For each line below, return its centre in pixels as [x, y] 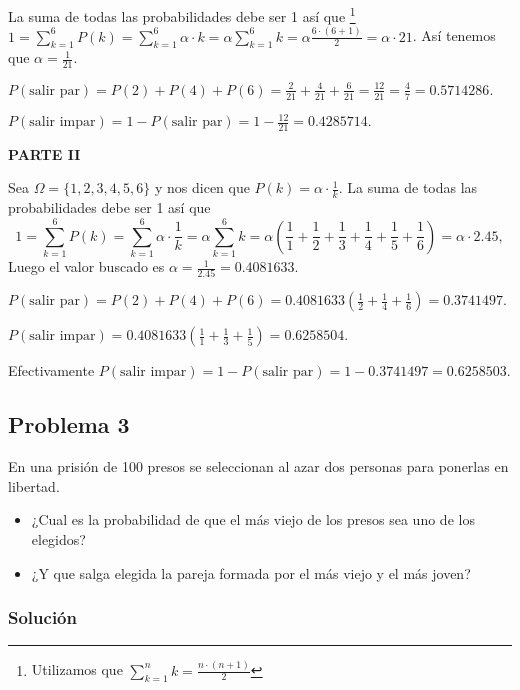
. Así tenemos [454, 35]
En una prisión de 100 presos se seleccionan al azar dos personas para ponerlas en [258, 466]
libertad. [34, 485]
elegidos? [58, 538]
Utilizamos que [77, 669]
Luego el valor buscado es [86, 266]
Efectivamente [51, 370]
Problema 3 [69, 424]
